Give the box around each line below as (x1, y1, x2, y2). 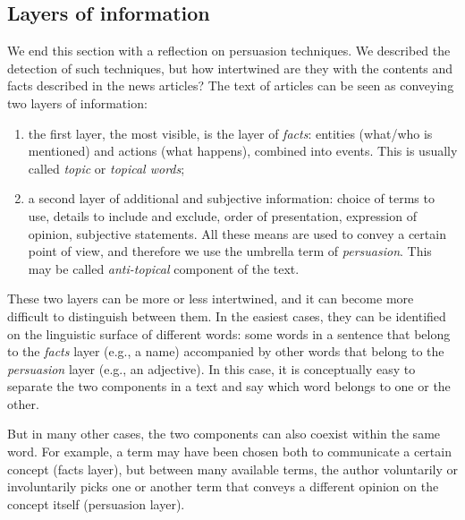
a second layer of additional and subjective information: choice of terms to (28, 189, 435, 208)
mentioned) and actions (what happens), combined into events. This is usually (28, 141, 458, 160)
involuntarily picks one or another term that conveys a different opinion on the (7, 477, 439, 496)
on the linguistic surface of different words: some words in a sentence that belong (7, 324, 451, 343)
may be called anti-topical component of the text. (28, 259, 300, 277)
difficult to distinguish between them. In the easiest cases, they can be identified (7, 306, 446, 325)
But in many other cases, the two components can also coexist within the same (7, 424, 441, 443)
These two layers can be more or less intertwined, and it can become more (7, 289, 414, 308)
